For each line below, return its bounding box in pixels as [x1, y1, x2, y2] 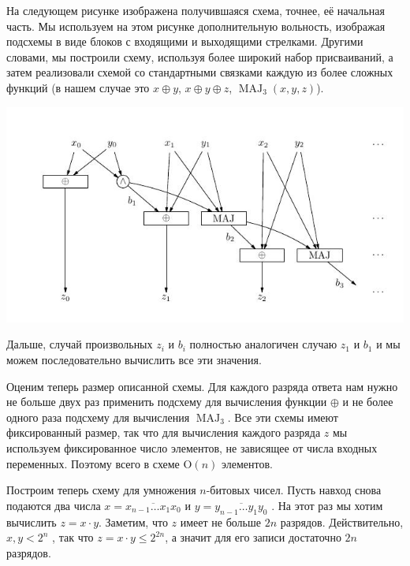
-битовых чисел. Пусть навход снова [206, 482, 382, 498]
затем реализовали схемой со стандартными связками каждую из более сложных [6, 64, 393, 80]
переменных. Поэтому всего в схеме [6, 455, 180, 471]
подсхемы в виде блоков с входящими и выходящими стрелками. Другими [6, 33, 363, 50]
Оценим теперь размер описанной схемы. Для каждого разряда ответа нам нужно [6, 378, 398, 394]
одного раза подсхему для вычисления [6, 408, 190, 425]
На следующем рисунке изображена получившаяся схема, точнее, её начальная [6, 2, 385, 18]
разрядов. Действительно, [280, 513, 404, 530]
